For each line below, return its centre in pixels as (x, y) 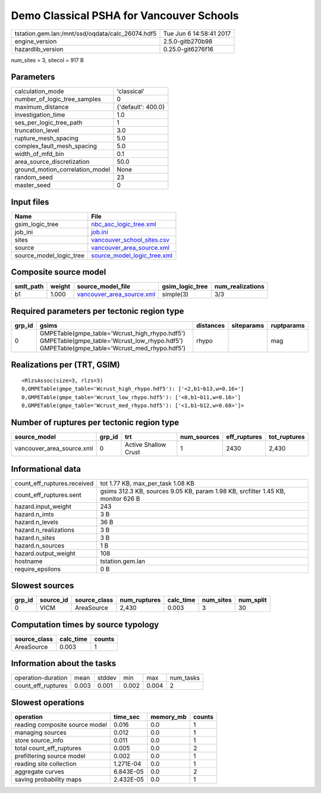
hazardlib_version (39, 49)
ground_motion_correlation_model (62, 170)
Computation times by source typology (85, 625)
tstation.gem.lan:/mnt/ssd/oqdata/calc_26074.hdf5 (86, 33)
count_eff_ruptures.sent (48, 495)
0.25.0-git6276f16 (188, 49)
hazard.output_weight (45, 553)
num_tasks (185, 678)
